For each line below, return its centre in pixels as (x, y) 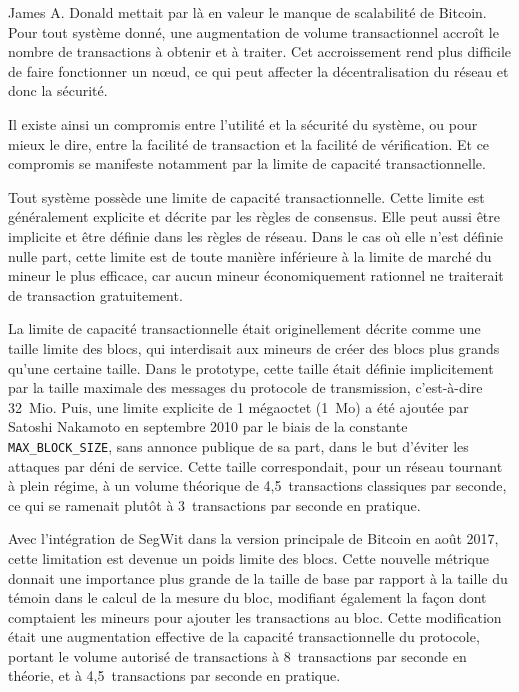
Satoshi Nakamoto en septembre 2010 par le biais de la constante (208, 426)
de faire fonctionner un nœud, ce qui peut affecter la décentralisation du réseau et (258, 70)
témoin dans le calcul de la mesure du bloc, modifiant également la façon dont (247, 597)
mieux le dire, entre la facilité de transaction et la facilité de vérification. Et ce (249, 143)
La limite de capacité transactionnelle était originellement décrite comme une (244, 328)
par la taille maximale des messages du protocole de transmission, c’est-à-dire (245, 387)
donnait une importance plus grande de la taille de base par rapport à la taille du (258, 577)
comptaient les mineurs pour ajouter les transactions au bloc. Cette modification (255, 616)
